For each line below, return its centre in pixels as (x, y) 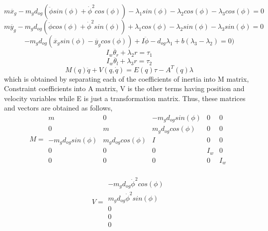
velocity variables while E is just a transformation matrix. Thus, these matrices (125, 98)
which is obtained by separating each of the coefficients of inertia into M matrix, (127, 78)
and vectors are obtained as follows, (58, 108)
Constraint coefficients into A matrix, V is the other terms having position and (124, 88)
